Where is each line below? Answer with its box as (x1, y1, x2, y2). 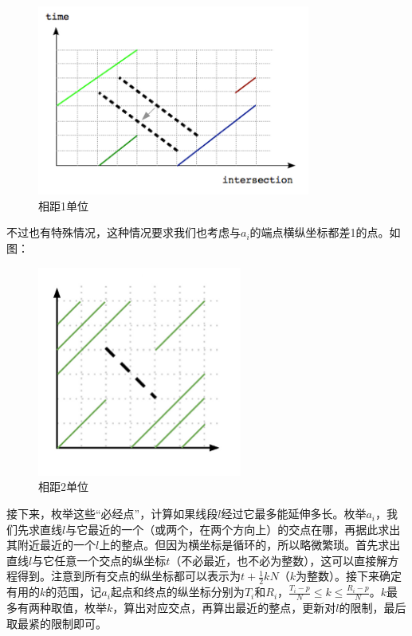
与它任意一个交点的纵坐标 (32, 552, 167, 568)
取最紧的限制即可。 (6, 614, 107, 631)
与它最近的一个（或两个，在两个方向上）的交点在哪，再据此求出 (65, 520, 401, 537)
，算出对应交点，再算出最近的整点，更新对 (112, 599, 336, 616)
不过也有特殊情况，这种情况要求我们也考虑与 (6, 224, 241, 241)
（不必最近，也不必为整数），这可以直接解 (170, 552, 388, 568)
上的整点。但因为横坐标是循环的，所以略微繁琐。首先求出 (99, 536, 401, 553)
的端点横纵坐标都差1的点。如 (249, 224, 401, 241)
